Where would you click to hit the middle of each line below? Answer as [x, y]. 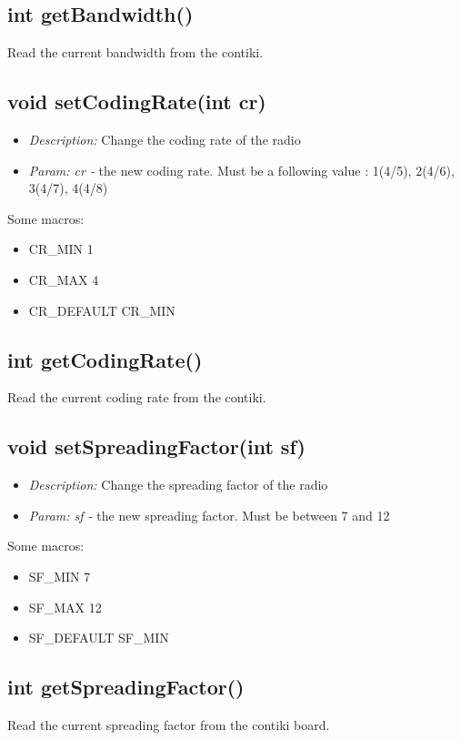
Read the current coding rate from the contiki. [137, 397]
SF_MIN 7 [60, 576]
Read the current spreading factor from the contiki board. [169, 724]
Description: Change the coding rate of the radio [165, 139]
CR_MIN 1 [61, 249]
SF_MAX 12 [65, 607]
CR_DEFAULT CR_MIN [102, 310]
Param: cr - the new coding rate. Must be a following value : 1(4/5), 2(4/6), [241, 170]
